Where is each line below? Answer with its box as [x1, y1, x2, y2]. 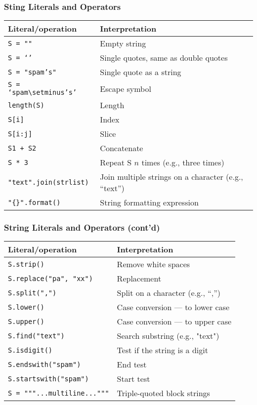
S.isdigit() [8, 346, 53, 354]
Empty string [100, 38, 146, 49]
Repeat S [100, 157, 132, 168]
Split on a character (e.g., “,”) [117, 287, 221, 299]
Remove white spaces [117, 258, 190, 270]
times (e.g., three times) [141, 157, 224, 168]
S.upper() [8, 317, 44, 325]
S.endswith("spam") [8, 360, 81, 368]
